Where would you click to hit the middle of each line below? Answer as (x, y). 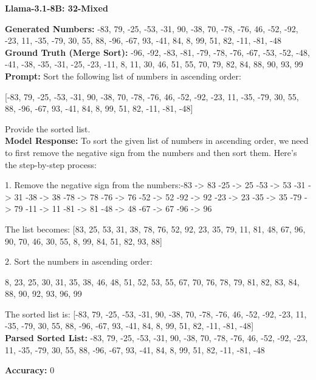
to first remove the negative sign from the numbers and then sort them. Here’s (151, 152)
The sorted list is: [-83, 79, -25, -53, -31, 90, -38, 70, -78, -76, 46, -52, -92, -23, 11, (156, 314)
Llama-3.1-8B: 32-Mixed (57, 8)
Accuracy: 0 (30, 370)
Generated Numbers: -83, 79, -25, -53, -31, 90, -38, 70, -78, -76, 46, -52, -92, (152, 28)
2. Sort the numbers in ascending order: (79, 261)
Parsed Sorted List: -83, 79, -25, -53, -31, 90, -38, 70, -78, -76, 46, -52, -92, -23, (156, 338)
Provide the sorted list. (48, 128)
